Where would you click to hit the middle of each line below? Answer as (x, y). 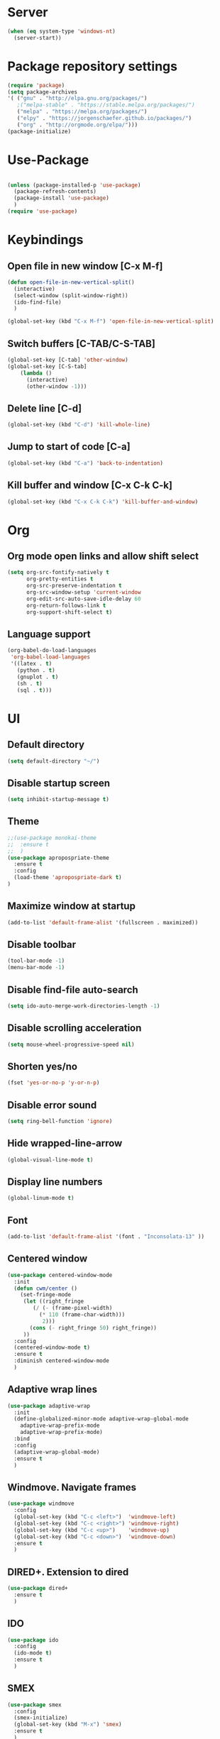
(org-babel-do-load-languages (52, 651)
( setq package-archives (43, 92)
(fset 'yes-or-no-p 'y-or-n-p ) (54, 1083)
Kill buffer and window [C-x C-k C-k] (90, 486)
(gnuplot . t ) (38, 677)
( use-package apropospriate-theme (59, 858)
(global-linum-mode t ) (41, 1198)
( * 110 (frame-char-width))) (82, 1315)
